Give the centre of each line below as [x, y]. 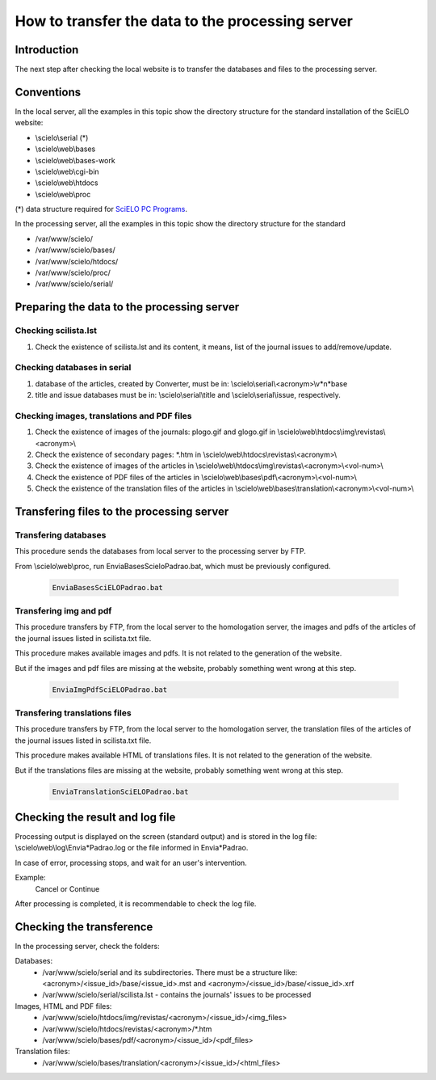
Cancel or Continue [67, 888]
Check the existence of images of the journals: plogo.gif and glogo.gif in [155, 432]
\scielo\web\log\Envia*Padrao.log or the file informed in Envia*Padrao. [132, 848]
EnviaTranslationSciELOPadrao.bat [120, 791]
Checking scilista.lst [56, 331]
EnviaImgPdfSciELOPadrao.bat [110, 690]
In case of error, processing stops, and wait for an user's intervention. [131, 863]
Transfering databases [61, 535]
